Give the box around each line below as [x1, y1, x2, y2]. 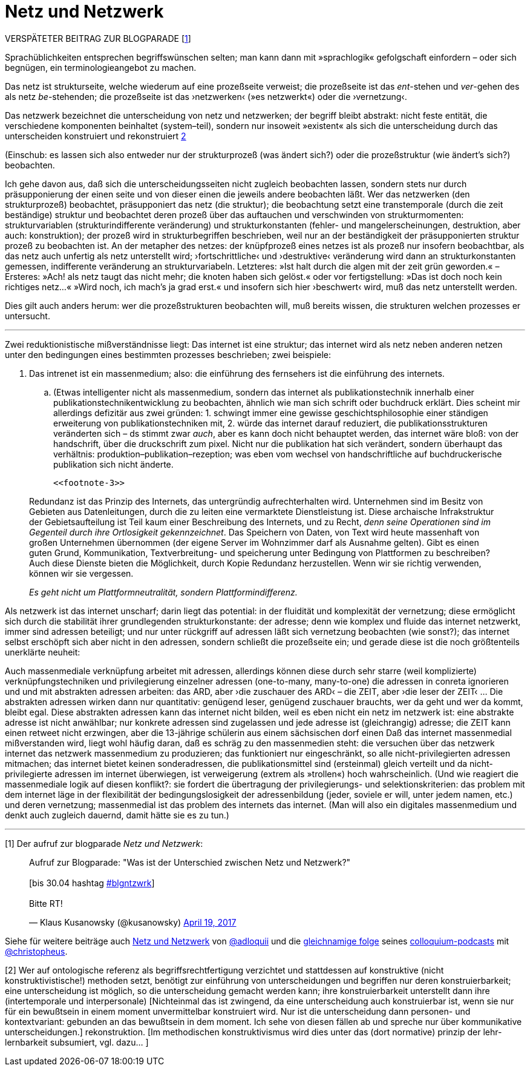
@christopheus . [5, 946, 68, 957]
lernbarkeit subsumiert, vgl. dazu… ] [5, 1036, 149, 1047]
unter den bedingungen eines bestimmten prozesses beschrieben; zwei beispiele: [5, 349, 332, 360]
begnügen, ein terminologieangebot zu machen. [5, 62, 197, 73]
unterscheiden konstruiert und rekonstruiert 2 [5, 130, 186, 141]
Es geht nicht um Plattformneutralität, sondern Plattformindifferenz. [29, 586, 298, 597]
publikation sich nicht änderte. [53, 459, 174, 469]
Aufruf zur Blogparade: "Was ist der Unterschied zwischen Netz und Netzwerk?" [29, 857, 351, 867]
